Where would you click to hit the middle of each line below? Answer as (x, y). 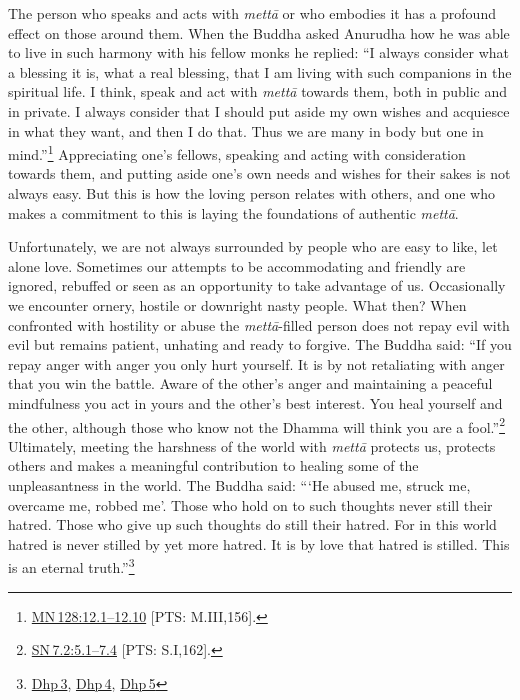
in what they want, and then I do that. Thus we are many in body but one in (246, 130)
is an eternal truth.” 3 (71, 565)
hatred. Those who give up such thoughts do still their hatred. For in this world (252, 524)
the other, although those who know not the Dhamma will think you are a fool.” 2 (256, 425)
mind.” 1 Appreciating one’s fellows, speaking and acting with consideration (237, 152)
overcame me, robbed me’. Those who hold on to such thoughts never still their (250, 504)
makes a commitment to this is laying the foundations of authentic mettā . (233, 212)
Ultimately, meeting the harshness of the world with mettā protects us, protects (252, 445)
